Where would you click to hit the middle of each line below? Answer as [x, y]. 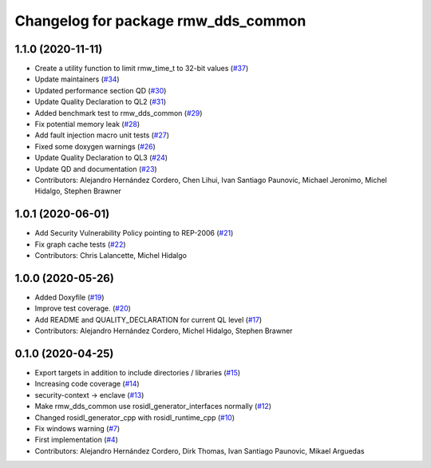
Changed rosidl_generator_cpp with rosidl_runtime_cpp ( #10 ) [135, 417]
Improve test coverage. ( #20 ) [83, 308]
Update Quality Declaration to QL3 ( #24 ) [101, 158]
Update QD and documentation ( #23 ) [96, 169]
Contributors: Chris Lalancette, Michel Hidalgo [111, 256]
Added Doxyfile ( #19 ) [69, 297]
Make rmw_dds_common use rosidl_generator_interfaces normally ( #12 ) [153, 407]
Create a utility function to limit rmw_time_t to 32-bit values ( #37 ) [142, 69]
